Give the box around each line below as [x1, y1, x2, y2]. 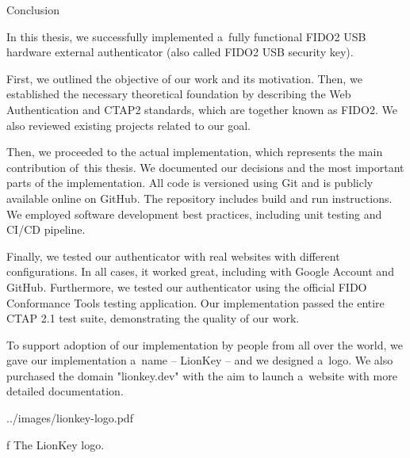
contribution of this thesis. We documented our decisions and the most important [6, 158, 404, 175]
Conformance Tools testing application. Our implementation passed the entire [6, 294, 385, 311]
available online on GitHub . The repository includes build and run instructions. [6, 189, 393, 206]
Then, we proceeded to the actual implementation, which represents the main [6, 143, 383, 160]
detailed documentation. [6, 383, 124, 399]
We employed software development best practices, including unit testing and [6, 205, 382, 222]
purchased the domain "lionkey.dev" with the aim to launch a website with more [6, 367, 397, 384]
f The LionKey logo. [6, 436, 105, 452]
